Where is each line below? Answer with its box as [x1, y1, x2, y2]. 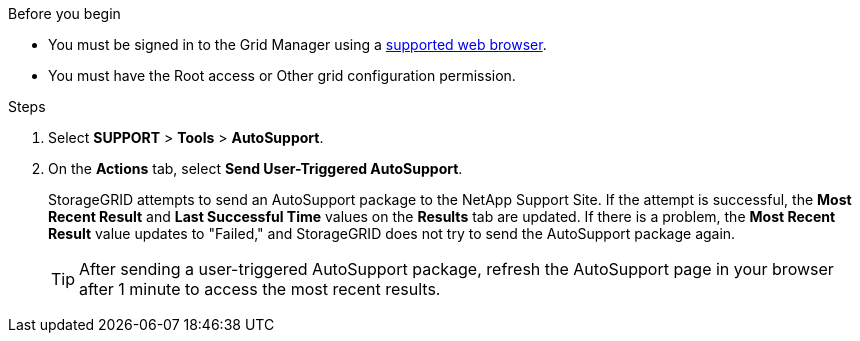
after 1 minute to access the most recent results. [79, 279, 441, 299]
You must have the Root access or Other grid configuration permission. [48, 67, 516, 84]
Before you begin [8, 5, 121, 22]
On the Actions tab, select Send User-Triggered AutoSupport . [48, 160, 463, 177]
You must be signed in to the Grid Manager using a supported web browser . [48, 36, 547, 53]
